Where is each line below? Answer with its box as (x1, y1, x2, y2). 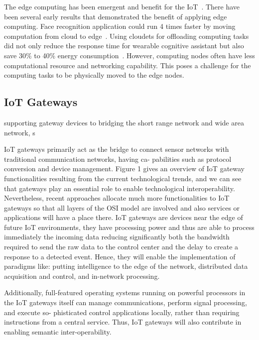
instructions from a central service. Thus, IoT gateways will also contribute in (4, 317, 242, 327)
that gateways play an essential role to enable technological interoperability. (4, 183, 235, 193)
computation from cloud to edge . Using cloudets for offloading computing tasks (4, 30, 249, 41)
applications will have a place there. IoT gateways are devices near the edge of (4, 212, 243, 223)
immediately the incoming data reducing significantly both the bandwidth (4, 231, 230, 242)
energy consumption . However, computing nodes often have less (57, 50, 255, 60)
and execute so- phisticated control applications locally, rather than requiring (4, 307, 240, 317)
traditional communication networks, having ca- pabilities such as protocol (4, 153, 232, 164)
